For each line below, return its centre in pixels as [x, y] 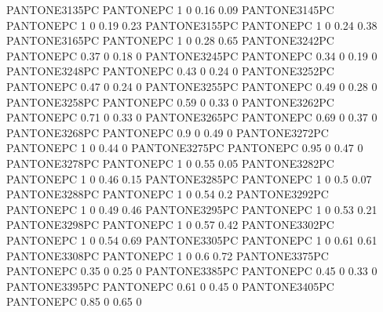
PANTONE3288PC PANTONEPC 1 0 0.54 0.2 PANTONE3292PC [168, 194]
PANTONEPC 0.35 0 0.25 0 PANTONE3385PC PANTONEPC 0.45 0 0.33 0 [192, 271]
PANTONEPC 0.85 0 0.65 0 [74, 301]
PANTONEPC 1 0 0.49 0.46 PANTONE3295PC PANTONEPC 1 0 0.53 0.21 [192, 209]
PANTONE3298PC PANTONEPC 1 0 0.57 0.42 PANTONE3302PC [170, 225]
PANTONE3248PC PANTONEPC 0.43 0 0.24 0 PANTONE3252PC [170, 71]
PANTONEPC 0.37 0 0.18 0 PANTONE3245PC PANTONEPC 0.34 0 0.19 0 [192, 55]
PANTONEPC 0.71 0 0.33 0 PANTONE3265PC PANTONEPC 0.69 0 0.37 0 [192, 117]
